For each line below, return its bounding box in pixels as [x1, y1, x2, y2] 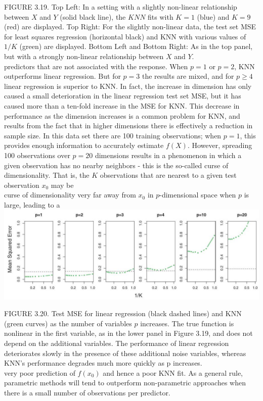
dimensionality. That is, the [4, 170, 90, 180]
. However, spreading [187, 140, 252, 151]
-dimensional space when [159, 189, 236, 200]
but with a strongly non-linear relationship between [4, 51, 164, 61]
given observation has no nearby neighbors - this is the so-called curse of [4, 160, 229, 170]
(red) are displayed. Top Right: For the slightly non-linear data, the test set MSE [4, 21, 256, 32]
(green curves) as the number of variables [4, 318, 132, 328]
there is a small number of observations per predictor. [4, 387, 170, 397]
